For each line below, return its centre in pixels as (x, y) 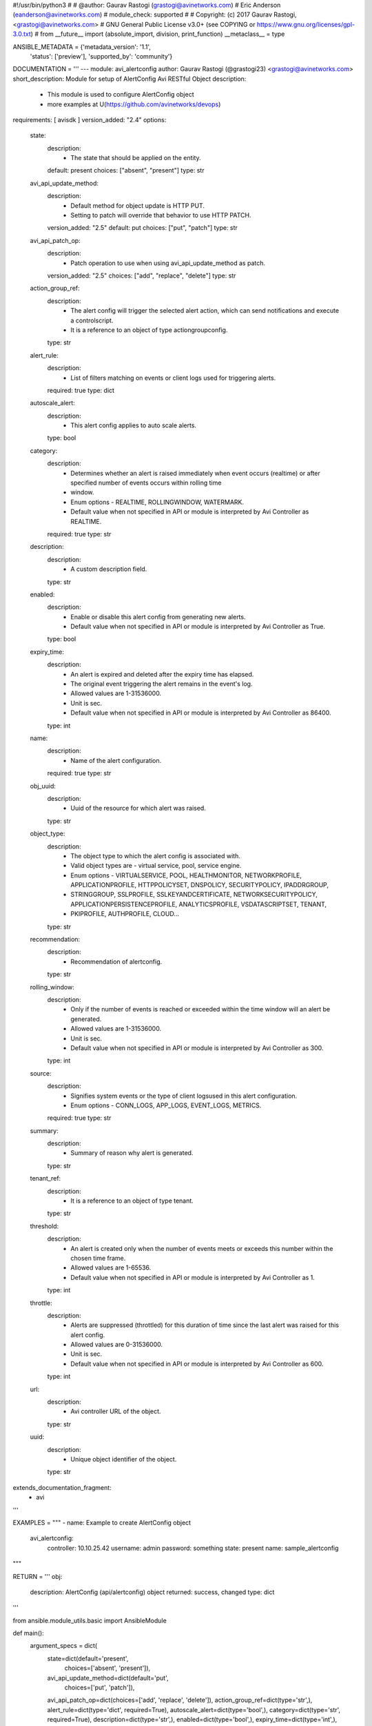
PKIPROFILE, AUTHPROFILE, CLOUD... (125, 914)
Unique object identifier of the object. (124, 1459)
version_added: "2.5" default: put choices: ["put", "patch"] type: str (142, 228)
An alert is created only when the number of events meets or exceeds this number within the (202, 1248)
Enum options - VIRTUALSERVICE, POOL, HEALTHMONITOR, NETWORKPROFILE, (186, 875)
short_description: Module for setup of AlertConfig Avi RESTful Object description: (130, 79)
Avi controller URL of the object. (116, 1411)
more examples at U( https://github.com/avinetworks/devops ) (134, 104)
